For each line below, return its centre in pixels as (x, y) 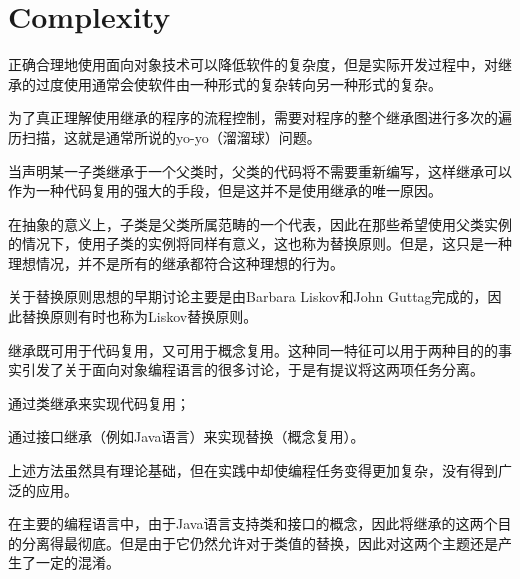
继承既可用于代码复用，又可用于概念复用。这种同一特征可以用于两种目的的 (253, 349)
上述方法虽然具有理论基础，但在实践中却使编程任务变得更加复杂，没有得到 (253, 470)
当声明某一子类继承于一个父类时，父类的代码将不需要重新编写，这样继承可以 (260, 170)
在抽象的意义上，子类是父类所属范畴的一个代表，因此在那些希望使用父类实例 (260, 223)
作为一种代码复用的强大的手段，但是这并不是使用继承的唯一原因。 (225, 190)
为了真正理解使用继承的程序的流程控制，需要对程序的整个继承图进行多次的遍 (260, 117)
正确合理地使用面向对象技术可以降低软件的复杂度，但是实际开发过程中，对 (253, 64)
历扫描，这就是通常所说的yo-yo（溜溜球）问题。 (164, 136)
